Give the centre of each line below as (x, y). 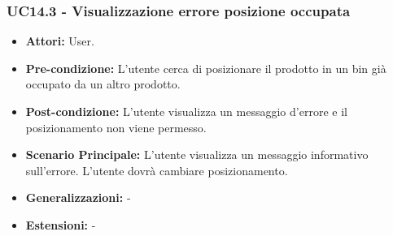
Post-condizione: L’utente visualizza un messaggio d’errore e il (186, 111)
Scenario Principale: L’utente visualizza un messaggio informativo (197, 154)
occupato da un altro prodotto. (103, 84)
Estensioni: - (61, 224)
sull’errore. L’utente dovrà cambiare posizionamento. (157, 170)
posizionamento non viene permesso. (116, 127)
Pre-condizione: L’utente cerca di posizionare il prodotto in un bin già (206, 68)
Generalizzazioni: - (78, 197)
